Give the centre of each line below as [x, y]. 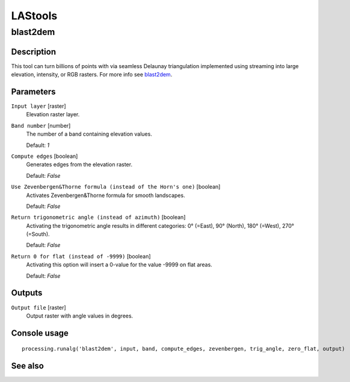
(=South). [38, 234]
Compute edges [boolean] [45, 156]
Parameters [33, 91]
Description [34, 52]
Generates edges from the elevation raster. [79, 164]
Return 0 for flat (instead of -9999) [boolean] [81, 256]
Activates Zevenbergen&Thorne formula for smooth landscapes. [106, 195]
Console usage [40, 333]
